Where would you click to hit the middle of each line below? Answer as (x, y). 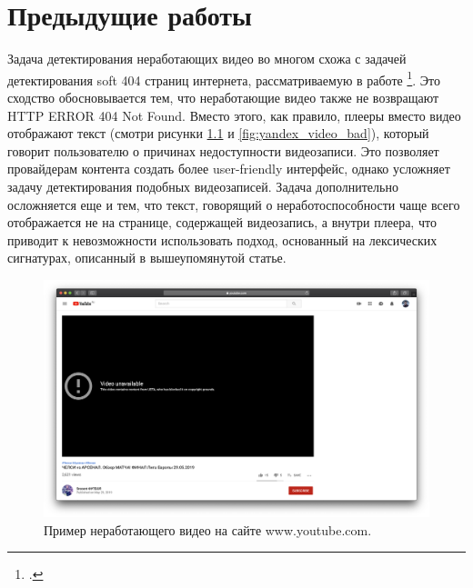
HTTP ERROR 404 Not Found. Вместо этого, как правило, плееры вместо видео (234, 115)
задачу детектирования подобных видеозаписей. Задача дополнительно (203, 186)
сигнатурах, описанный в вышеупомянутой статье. (147, 258)
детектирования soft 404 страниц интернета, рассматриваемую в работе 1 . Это (224, 78)
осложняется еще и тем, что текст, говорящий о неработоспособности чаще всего (234, 204)
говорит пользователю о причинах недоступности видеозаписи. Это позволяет (223, 150)
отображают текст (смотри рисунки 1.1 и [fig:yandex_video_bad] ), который (218, 133)
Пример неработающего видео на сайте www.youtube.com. (208, 529)
